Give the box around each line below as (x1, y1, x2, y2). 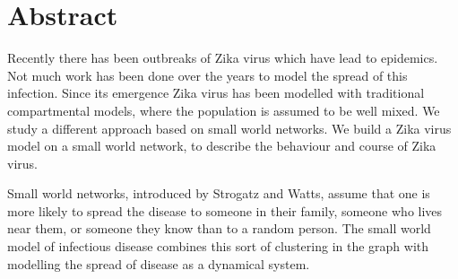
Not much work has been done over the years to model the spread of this (7, 65, 408, 84)
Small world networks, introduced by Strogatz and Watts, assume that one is (7, 184, 430, 203)
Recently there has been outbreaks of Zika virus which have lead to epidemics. (7, 48, 438, 67)
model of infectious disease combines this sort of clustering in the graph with (7, 237, 429, 256)
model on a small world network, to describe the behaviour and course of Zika (7, 136, 436, 155)
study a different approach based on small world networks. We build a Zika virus (7, 118, 452, 137)
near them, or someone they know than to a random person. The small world (7, 219, 431, 238)
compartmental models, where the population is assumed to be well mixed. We (7, 100, 440, 119)
